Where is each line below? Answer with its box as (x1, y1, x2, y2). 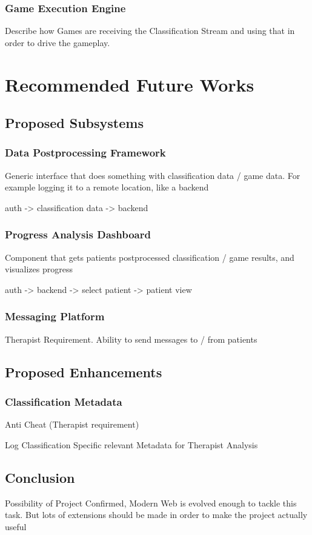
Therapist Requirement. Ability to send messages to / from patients (5, 332, 257, 345)
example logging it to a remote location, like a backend (5, 181, 209, 193)
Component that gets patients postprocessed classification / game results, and (5, 251, 294, 263)
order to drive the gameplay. (5, 36, 110, 49)
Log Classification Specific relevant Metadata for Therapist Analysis (5, 438, 258, 451)
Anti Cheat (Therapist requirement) (5, 418, 139, 431)
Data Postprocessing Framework (5, 145, 166, 160)
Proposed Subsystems (5, 113, 144, 132)
